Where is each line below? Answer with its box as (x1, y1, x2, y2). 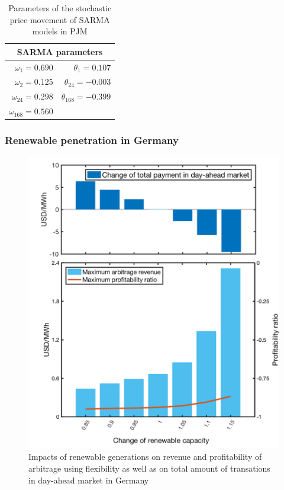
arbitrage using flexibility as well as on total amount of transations (28, 462, 270, 474)
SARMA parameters (17, 45, 103, 57)
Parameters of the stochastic (8, 2, 112, 14)
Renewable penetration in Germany (5, 133, 179, 148)
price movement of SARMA (9, 13, 110, 25)
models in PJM (32, 25, 88, 37)
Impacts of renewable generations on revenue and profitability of (28, 450, 262, 463)
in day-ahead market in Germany (28, 473, 149, 486)
